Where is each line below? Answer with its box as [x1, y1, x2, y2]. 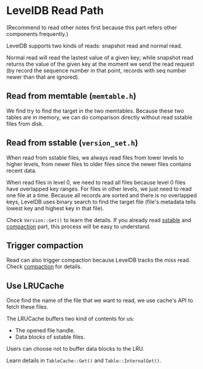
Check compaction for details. [6, 263, 82, 270]
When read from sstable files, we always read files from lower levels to [6, 153, 184, 161]
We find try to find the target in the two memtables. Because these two [6, 107, 184, 114]
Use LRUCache [6, 281, 65, 291]
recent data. [6, 167, 37, 174]
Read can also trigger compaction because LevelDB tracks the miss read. [6, 256, 191, 264]
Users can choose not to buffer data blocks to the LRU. [6, 345, 144, 353]
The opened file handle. [15, 327, 75, 334]
